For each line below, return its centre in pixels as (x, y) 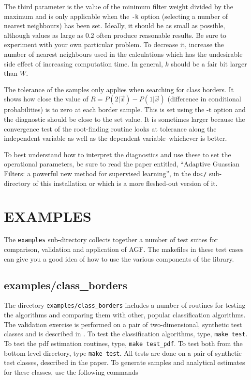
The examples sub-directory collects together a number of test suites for (111, 240)
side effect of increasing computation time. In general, (83, 63)
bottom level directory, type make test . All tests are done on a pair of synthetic (123, 353)
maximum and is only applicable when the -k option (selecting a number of (116, 16)
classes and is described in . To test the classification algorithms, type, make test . (126, 334)
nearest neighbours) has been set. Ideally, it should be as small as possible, (115, 25)
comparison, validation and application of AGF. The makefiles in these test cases (124, 249)
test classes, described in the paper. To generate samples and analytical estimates (125, 362)
